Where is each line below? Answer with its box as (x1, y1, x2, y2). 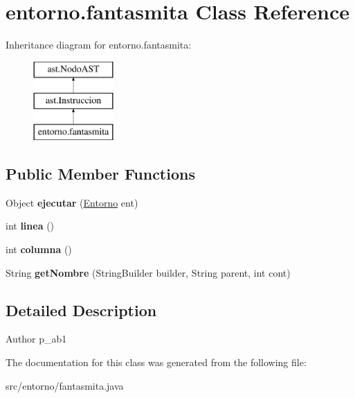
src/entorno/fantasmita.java (6, 378, 124, 392)
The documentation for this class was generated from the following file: (6, 355, 307, 370)
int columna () (6, 242, 72, 257)
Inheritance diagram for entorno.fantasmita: (6, 37, 192, 52)
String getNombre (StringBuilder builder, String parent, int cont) (6, 265, 291, 279)
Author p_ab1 (6, 331, 67, 346)
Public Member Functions (6, 163, 195, 184)
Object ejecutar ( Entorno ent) (6, 195, 138, 209)
